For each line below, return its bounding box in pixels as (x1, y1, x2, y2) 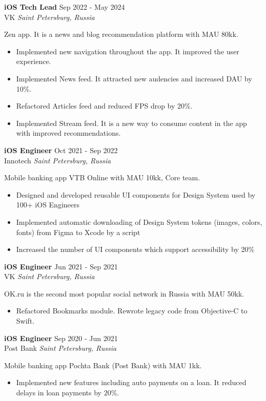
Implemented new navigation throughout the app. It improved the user (16, 46, 239, 56)
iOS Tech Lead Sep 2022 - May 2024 (4, 2, 125, 12)
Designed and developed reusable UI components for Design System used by (16, 189, 256, 200)
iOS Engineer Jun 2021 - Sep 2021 (4, 261, 118, 271)
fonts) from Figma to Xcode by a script (16, 226, 140, 237)
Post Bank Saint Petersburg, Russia (4, 343, 117, 353)
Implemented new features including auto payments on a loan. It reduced (16, 377, 247, 388)
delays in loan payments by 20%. (16, 387, 119, 398)
